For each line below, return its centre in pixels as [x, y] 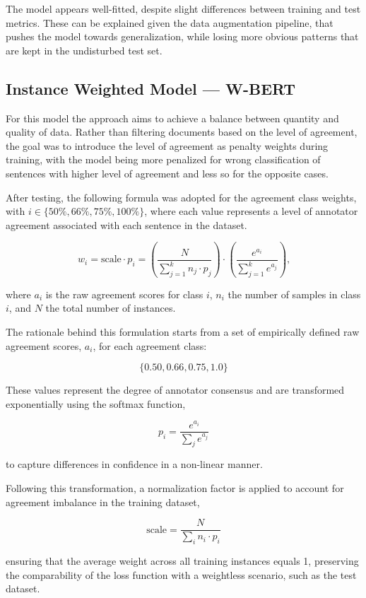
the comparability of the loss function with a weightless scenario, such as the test [181, 574]
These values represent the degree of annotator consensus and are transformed [175, 390]
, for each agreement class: [150, 345]
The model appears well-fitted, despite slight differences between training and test [183, 8]
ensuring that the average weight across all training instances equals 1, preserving [182, 561]
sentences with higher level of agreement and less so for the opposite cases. [167, 173]
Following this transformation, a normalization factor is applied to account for [175, 487]
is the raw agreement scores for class [124, 294]
